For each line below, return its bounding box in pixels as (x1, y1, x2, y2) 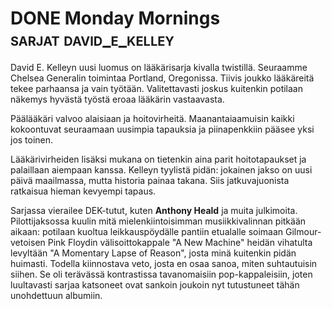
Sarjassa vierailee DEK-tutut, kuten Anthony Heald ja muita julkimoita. (10, 204, 298, 216)
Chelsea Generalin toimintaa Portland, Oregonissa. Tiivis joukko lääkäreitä (10, 72, 315, 84)
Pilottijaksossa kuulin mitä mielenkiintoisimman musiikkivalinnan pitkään (10, 215, 307, 227)
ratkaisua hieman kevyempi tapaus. (10, 185, 157, 197)
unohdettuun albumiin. (10, 289, 103, 301)
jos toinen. (10, 133, 54, 146)
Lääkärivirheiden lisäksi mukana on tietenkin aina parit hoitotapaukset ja (10, 153, 307, 165)
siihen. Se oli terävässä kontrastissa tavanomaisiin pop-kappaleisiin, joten (10, 268, 313, 280)
